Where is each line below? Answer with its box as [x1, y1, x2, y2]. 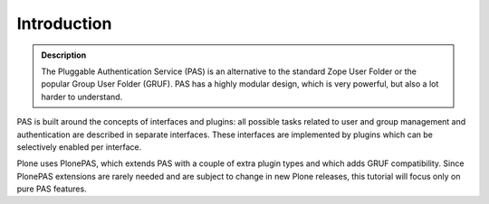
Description [41, 50, 87, 60]
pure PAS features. [16, 183, 87, 194]
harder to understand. [41, 91, 123, 102]
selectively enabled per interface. [16, 141, 142, 153]
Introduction [16, 14, 112, 33]
